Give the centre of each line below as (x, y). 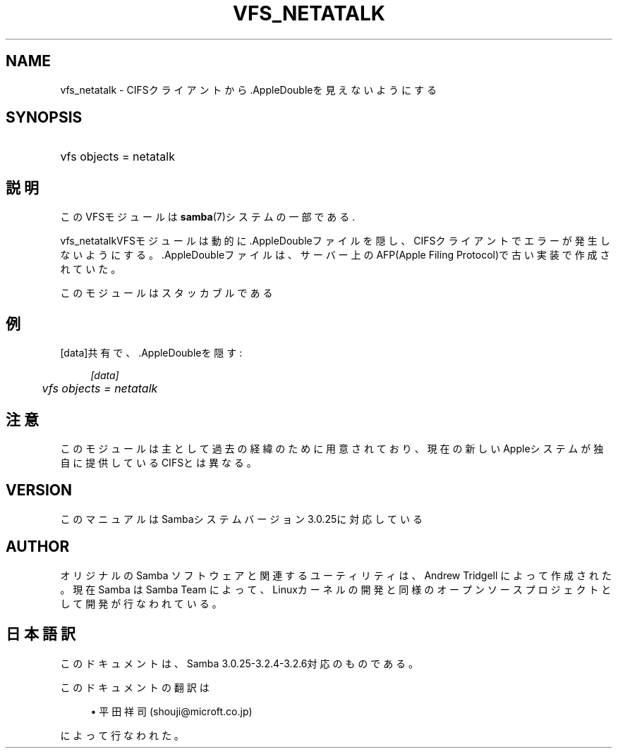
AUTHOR (38, 547)
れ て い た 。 (91, 269)
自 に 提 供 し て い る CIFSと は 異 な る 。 (158, 462)
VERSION (39, 490)
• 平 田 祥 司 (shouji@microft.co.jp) (171, 711)
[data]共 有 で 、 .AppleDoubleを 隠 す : (151, 353)
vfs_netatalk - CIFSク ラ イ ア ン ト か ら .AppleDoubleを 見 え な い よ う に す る (248, 89)
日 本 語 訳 (41, 634)
